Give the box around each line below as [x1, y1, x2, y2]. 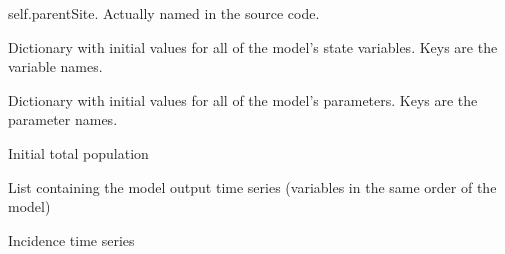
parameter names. [8, 109, 118, 130]
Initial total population [8, 142, 149, 163]
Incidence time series [8, 229, 135, 250]
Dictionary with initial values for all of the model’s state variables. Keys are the [8, 36, 498, 57]
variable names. [8, 56, 103, 77]
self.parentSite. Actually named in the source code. [8, 3, 320, 23]
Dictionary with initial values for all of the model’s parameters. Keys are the [8, 89, 478, 110]
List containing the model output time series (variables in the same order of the [8, 176, 497, 197]
